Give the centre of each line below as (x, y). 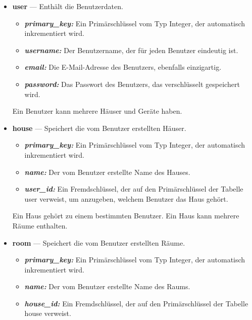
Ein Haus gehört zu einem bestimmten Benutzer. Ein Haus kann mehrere (126, 216)
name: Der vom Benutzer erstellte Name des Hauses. (107, 172)
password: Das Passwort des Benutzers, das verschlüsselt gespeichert (132, 84)
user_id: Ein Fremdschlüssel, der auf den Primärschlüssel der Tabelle (134, 189)
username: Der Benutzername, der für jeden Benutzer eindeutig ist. (131, 50)
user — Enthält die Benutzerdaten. (68, 6)
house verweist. (48, 313)
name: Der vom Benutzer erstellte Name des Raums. (107, 286)
